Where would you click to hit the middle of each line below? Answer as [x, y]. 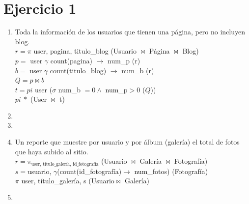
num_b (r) [138, 70]
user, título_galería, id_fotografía [65, 164]
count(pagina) [71, 60]
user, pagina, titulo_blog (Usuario [85, 51]
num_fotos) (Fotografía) [171, 171]
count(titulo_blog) [78, 70]
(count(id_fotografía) [89, 171]
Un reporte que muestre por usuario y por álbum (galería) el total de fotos [127, 142]
